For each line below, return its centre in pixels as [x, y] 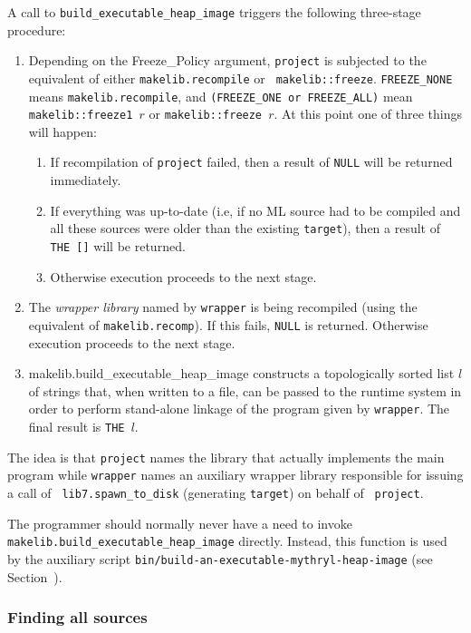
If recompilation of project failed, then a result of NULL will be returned [251, 162]
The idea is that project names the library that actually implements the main [226, 457]
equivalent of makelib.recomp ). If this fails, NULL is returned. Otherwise [228, 324]
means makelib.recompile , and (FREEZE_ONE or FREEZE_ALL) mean [221, 96]
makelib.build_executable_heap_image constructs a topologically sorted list [241, 373]
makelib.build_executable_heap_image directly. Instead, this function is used [227, 541]
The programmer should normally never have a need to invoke [180, 523]
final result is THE [77, 426]
